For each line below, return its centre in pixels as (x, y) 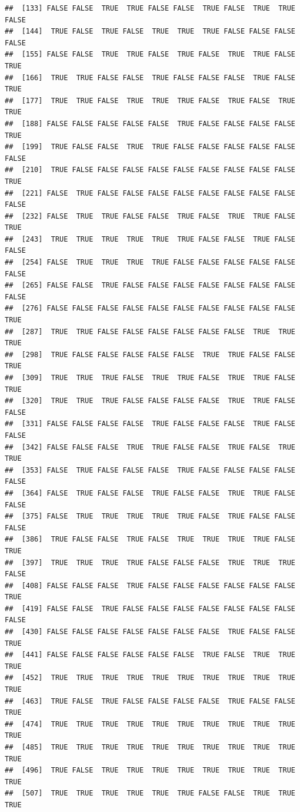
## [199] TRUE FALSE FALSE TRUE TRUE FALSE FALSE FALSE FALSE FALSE (150, 147)
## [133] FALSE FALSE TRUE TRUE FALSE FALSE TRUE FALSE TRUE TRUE (150, 8)
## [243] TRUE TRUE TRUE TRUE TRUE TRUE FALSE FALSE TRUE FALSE (150, 239)
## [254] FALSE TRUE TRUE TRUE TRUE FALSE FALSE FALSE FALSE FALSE (150, 263)
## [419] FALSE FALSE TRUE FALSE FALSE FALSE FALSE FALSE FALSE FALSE (150, 608)
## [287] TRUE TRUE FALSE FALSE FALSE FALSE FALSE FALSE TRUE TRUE (150, 331)
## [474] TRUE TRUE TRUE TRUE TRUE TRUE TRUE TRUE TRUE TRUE (150, 724)
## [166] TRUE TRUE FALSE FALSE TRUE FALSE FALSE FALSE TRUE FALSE (150, 77)
